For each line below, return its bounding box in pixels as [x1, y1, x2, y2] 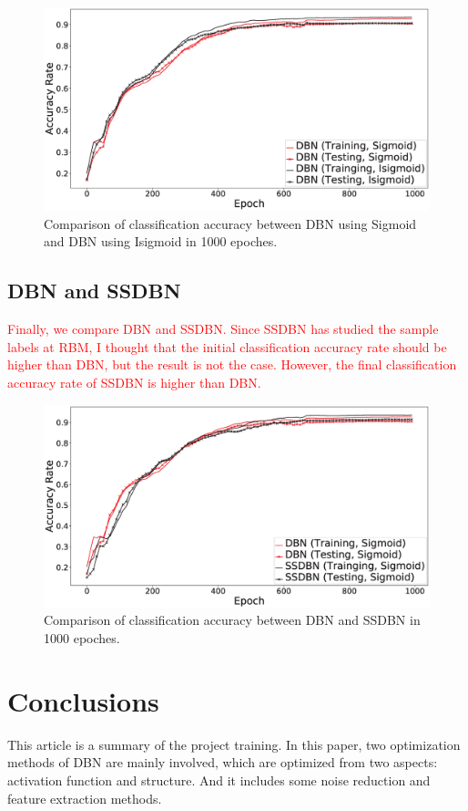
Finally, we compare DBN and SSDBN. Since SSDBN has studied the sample [7, 319, 439, 338]
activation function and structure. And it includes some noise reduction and [7, 770, 431, 789]
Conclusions [7, 681, 159, 719]
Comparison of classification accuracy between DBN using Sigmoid [44, 213, 417, 233]
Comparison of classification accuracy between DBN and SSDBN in [44, 610, 421, 629]
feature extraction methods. [7, 788, 162, 807]
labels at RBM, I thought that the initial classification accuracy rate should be [7, 337, 447, 356]
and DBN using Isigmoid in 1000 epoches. [44, 232, 278, 251]
